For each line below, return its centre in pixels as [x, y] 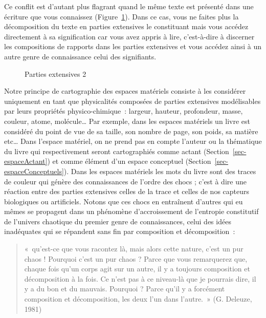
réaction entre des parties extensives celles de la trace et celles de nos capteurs [127, 191]
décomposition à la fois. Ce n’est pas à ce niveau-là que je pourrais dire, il [140, 278]
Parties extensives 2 [56, 73]
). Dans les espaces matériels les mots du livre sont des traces [160, 171]
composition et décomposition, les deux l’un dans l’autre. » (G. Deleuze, [138, 299]
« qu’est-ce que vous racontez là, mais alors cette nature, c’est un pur [134, 249]
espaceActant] [26, 161]
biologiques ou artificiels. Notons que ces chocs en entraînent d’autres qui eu [124, 201]
